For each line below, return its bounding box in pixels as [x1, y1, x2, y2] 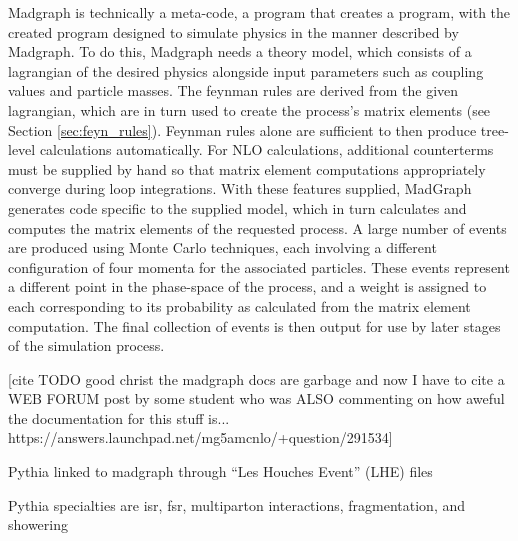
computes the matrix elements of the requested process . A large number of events [8, 217, 507, 238]
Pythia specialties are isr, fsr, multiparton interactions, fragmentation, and [8, 494, 466, 515]
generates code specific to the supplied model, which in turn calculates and [8, 197, 467, 218]
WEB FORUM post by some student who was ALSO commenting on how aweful [8, 388, 505, 409]
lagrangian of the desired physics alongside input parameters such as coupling [8, 60, 484, 81]
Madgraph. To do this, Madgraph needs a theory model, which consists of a [8, 41, 472, 62]
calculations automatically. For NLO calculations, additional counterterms [39, 139, 494, 160]
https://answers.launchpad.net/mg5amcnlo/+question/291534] [8, 427, 393, 448]
